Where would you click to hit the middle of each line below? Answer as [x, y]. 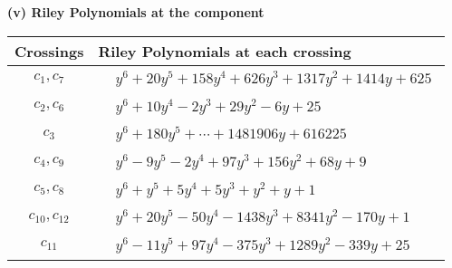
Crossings [49, 51]
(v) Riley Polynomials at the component [136, 12]
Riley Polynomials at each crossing [225, 51]
